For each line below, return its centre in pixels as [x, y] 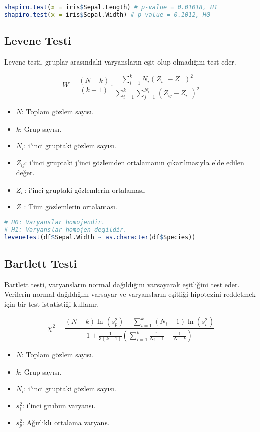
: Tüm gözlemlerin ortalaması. [70, 206]
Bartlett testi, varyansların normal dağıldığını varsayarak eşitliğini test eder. [122, 284]
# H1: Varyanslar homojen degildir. [66, 230]
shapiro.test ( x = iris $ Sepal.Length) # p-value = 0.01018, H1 [111, 7]
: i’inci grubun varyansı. [59, 405]
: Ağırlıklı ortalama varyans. [66, 422]
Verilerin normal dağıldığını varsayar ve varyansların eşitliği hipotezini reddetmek [130, 294]
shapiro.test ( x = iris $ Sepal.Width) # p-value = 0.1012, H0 [107, 14]
